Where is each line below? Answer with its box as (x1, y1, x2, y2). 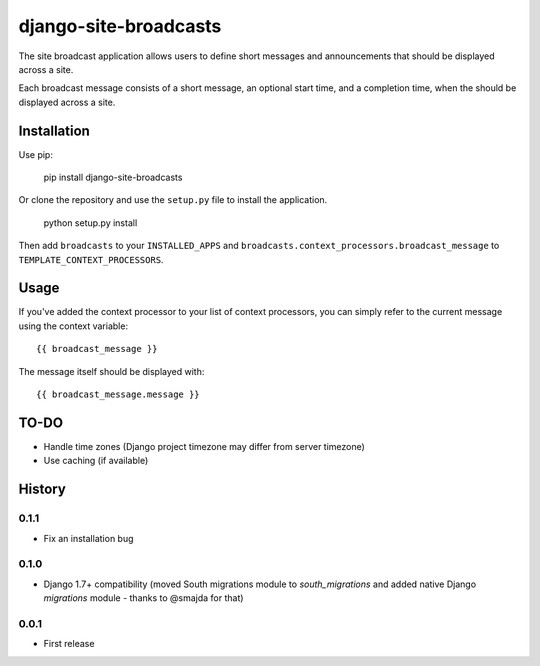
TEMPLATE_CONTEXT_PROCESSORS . (18, 253, 164, 265)
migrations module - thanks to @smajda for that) (43, 592, 244, 604)
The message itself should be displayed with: (18, 365, 205, 377)
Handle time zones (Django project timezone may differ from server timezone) (43, 440, 365, 452)
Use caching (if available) (43, 455, 149, 467)
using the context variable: (18, 320, 129, 332)
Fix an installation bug (43, 532, 134, 544)
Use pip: (18, 148, 54, 160)
